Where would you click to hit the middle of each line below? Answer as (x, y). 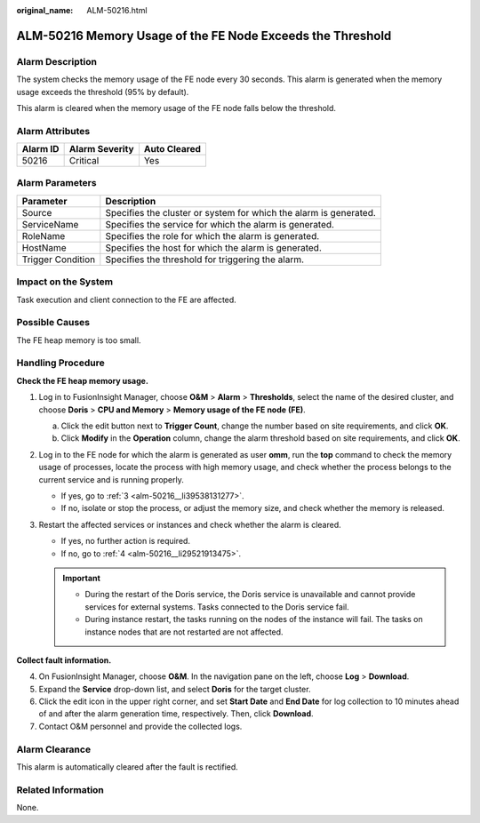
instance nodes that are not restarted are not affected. (184, 632)
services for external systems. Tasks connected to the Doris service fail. (217, 607)
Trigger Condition (59, 260)
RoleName (44, 236)
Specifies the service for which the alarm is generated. (220, 224)
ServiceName (50, 224)
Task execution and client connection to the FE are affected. (127, 300)
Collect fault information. (64, 660)
